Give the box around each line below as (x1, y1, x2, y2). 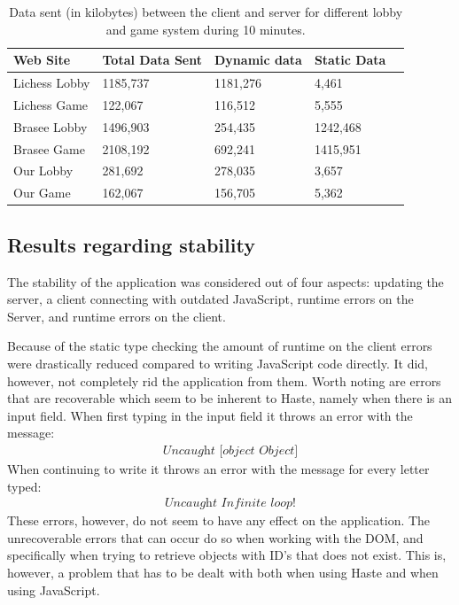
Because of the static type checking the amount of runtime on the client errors (7, 337, 432, 355)
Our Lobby (13, 161, 74, 180)
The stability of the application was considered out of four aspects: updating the (7, 272, 444, 291)
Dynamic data (214, 50, 302, 69)
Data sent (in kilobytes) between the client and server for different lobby (9, 3, 403, 20)
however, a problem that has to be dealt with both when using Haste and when (7, 562, 439, 581)
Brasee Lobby (13, 117, 88, 136)
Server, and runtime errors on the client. (7, 306, 226, 325)
